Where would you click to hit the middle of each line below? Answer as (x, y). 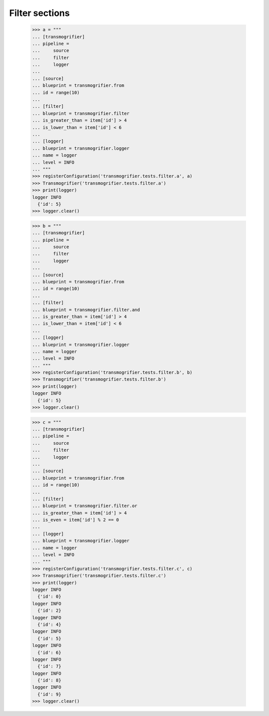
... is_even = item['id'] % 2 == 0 (75, 520)
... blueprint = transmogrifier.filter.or (85, 506)
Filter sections (39, 13)
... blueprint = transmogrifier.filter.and (86, 310)
